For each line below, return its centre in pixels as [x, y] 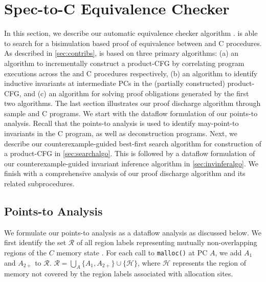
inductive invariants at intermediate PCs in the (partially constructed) [115, 83]
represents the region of [209, 262]
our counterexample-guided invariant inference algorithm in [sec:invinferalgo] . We [131, 163]
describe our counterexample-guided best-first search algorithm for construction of [133, 143]
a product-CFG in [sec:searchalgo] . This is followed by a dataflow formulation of [130, 153]
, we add [228, 253]
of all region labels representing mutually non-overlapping [167, 242]
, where [149, 262]
